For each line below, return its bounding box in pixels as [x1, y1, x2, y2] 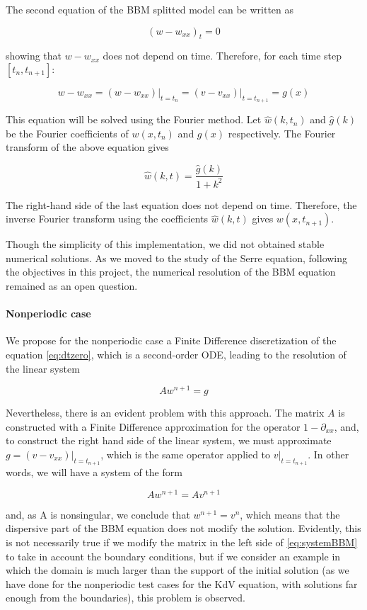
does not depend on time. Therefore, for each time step [103, 48, 342, 63]
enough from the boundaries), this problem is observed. [6, 590, 245, 605]
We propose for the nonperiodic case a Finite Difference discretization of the [6, 333, 337, 348]
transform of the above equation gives [6, 140, 169, 154]
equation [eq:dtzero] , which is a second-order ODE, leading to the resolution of [6, 346, 346, 361]
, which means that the [240, 507, 340, 521]
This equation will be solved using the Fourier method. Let [6, 112, 262, 127]
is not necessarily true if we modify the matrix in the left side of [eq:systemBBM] [6, 535, 358, 550]
